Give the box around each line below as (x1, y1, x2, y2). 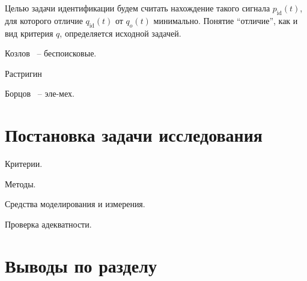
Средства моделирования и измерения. (5, 198, 145, 210)
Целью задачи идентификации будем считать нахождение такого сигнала (5, 2, 270, 14)
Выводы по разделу (5, 253, 157, 277)
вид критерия (5, 26, 53, 39)
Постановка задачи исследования (5, 122, 263, 147)
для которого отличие (5, 14, 83, 26)
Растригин (5, 67, 42, 79)
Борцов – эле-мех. (5, 87, 74, 100)
